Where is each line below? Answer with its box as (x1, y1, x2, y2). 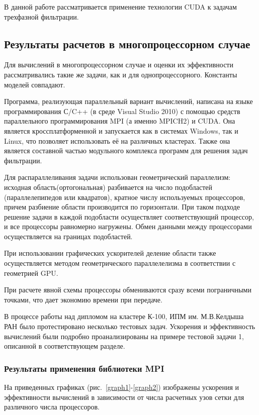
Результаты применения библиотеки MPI (4, 362, 164, 374)
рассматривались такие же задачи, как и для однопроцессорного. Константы (4, 69, 237, 79)
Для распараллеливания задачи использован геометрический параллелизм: (4, 172, 231, 182)
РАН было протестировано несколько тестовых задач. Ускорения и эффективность (4, 321, 255, 332)
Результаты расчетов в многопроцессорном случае (4, 36, 250, 51)
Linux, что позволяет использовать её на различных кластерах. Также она (4, 135, 230, 146)
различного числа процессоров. (4, 401, 100, 412)
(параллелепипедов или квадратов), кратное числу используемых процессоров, (4, 191, 245, 202)
